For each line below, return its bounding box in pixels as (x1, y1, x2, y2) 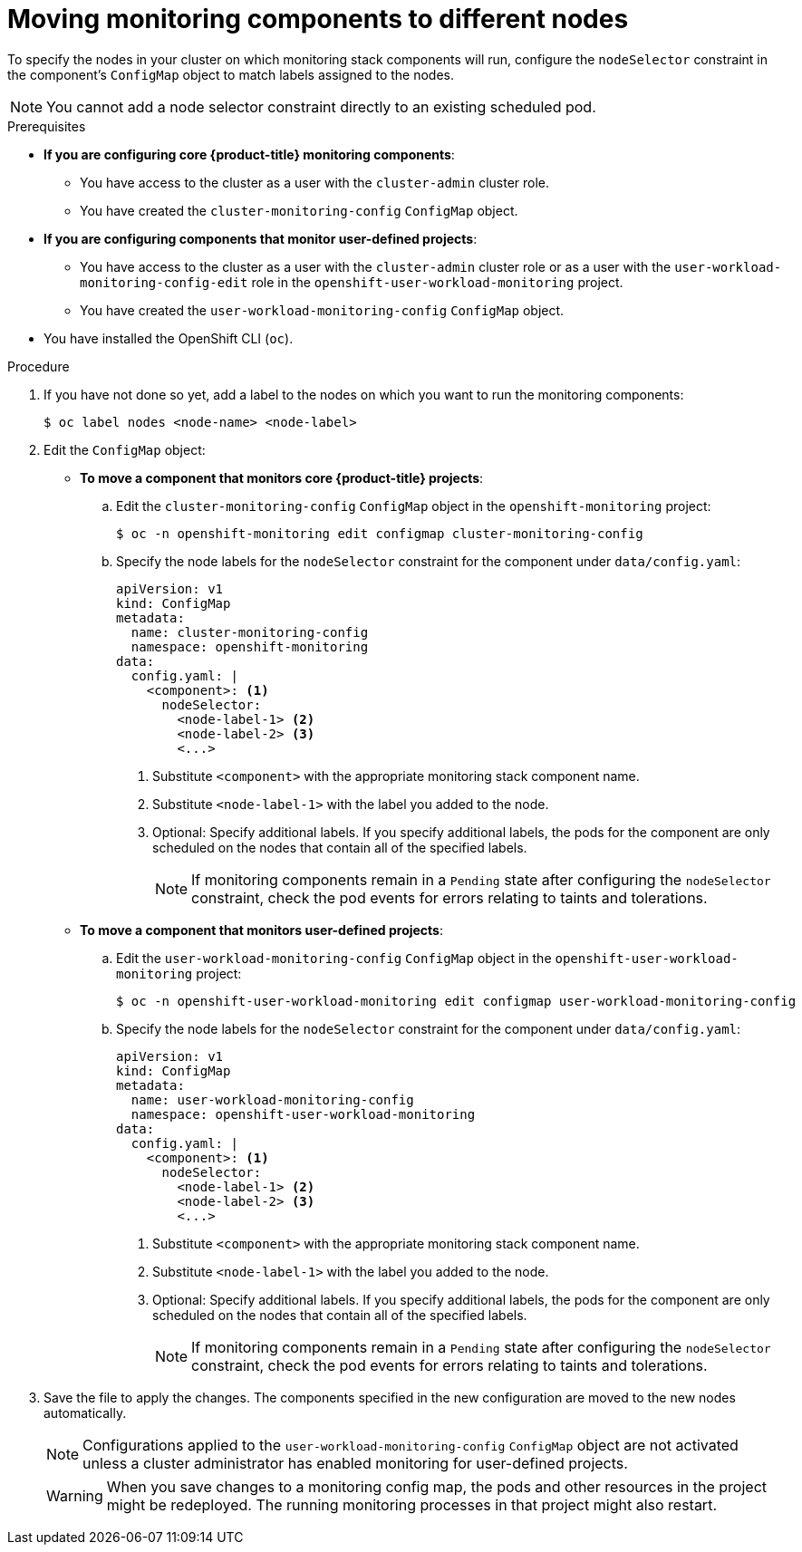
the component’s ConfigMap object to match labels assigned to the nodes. (7, 66, 454, 82)
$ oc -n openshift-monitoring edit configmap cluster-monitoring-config (116, 525, 643, 541)
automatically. (43, 1404, 127, 1421)
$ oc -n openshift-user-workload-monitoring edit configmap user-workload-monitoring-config (116, 993, 797, 1008)
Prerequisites (7, 118, 86, 134)
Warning (46, 1486, 103, 1505)
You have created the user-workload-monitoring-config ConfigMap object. (80, 302, 565, 318)
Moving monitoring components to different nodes (7, 4, 629, 34)
